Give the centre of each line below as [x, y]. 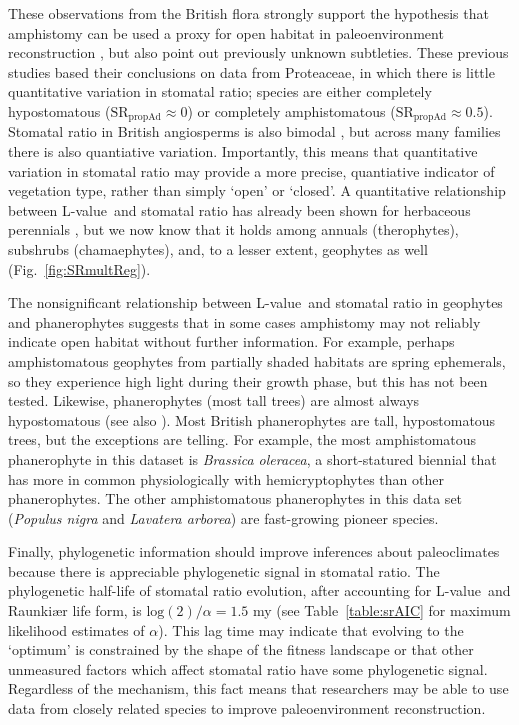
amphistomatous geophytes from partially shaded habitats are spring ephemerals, [257, 360]
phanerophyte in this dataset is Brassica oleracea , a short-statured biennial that [252, 458]
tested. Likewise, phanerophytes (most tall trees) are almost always [214, 400]
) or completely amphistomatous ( [291, 110]
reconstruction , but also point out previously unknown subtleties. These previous [258, 52]
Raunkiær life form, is [75, 610]
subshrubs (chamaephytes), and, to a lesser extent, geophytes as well [218, 248]
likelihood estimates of [76, 629]
